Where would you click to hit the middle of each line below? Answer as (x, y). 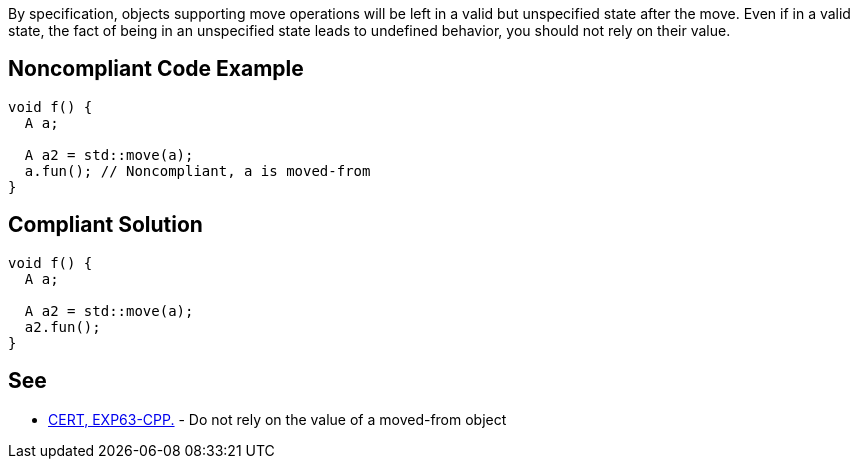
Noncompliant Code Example (156, 69)
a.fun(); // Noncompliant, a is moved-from (197, 170)
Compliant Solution (105, 225)
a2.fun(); (62, 326)
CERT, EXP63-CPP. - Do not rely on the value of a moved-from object (277, 419)
